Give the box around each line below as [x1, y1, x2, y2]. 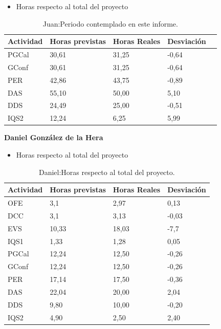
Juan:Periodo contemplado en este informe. [42, 18, 178, 29]
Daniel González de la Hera [4, 132, 103, 143]
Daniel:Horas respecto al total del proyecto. [38, 166, 175, 177]
